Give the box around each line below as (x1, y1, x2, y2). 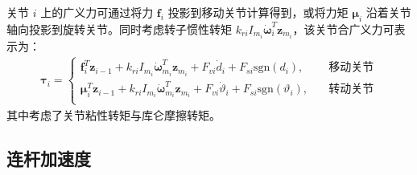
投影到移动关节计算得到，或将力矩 (167, 4, 349, 20)
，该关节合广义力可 (292, 20, 394, 37)
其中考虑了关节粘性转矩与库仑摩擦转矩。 (6, 106, 221, 123)
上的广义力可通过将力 (40, 4, 154, 20)
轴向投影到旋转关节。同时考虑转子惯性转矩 (6, 20, 232, 37)
